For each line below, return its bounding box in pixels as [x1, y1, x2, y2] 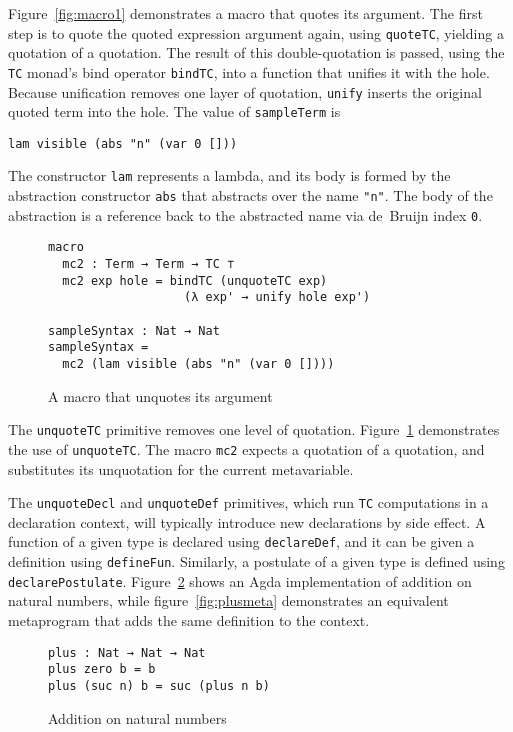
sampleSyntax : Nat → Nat [48, 323, 220, 338]
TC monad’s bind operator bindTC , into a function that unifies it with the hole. [8, 61, 490, 82]
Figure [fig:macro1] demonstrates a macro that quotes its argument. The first [8, 3, 483, 23]
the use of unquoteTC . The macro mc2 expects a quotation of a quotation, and [8, 438, 485, 459]
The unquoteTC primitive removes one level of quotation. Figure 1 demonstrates [8, 419, 500, 440]
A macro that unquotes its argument [48, 385, 273, 406]
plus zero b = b [48, 662, 156, 677]
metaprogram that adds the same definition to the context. [8, 610, 370, 630]
